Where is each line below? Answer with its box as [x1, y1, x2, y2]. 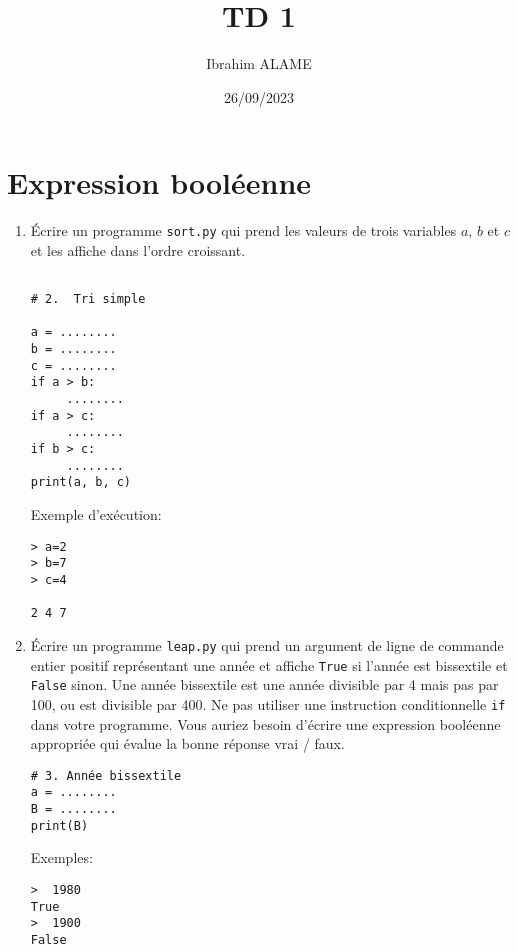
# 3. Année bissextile [30, 768, 182, 783]
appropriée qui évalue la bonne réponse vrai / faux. [30, 733, 345, 754]
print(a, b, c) [30, 475, 132, 490]
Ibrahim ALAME [206, 53, 312, 74]
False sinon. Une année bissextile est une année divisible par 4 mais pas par [30, 674, 499, 695]
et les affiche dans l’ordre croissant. [30, 239, 246, 260]
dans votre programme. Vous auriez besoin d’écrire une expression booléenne [30, 713, 501, 734]
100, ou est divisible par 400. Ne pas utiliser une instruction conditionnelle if [30, 693, 506, 714]
